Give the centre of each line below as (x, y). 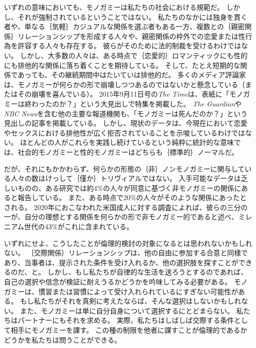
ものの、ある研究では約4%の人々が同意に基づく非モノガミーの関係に (129, 188)
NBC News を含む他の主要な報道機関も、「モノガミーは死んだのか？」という (126, 113)
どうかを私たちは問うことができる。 (63, 339)
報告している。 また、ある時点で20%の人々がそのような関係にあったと (132, 197)
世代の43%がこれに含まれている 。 (79, 226)
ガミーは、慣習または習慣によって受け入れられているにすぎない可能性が (121, 291)
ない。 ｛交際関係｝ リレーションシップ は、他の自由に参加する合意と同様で (126, 253)
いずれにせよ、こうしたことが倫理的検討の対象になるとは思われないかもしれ (128, 243)
